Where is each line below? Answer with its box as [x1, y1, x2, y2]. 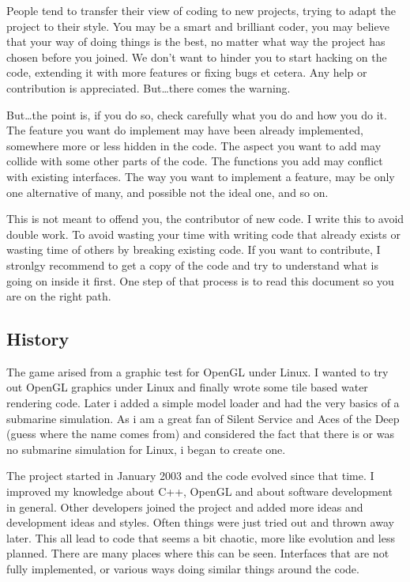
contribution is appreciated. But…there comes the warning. [6, 79, 291, 96]
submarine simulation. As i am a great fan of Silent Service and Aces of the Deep [6, 410, 400, 426]
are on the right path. [6, 288, 111, 304]
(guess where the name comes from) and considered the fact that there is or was [6, 425, 394, 442]
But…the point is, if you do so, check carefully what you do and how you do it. [6, 106, 387, 123]
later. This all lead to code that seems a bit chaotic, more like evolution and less [6, 529, 395, 546]
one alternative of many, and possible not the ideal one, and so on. [6, 183, 329, 200]
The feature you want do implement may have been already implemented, [6, 122, 363, 138]
